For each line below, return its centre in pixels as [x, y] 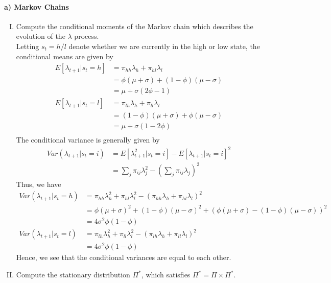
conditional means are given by [65, 56]
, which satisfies [166, 275]
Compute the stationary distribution [73, 275]
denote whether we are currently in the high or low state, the [164, 46]
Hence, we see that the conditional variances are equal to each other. [124, 257]
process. [87, 36]
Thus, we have [39, 184]
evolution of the [41, 36]
